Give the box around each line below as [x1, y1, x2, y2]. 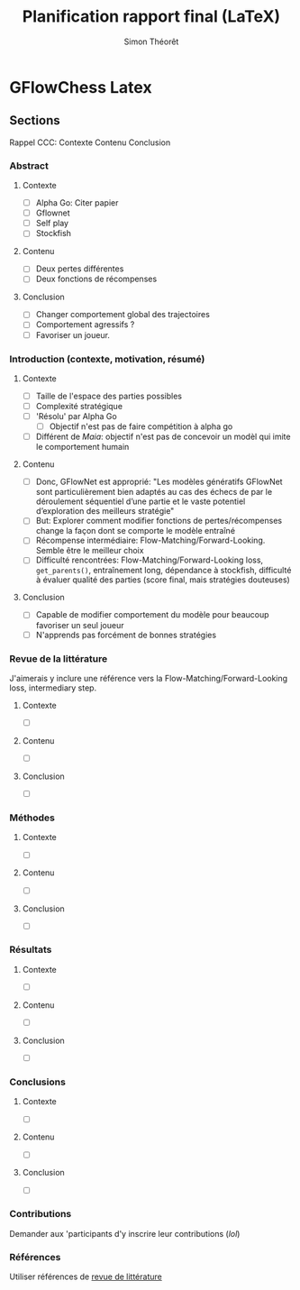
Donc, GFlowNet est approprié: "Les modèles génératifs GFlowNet [35, 476, 283, 488]
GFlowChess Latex [9, 77, 152, 97]
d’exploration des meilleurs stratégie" [35, 506, 175, 517]
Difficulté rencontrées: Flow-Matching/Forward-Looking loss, [35, 554, 264, 565]
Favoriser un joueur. [35, 329, 111, 340]
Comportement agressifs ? [35, 319, 135, 330]
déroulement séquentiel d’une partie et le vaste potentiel [35, 496, 246, 507]
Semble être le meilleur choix [35, 545, 144, 556]
